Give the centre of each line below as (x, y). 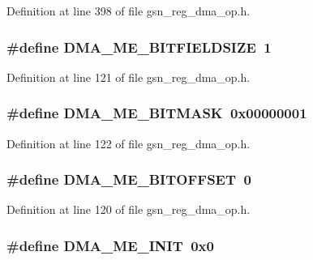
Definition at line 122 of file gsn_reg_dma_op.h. (129, 143)
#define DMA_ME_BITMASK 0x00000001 (157, 113)
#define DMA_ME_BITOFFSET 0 (129, 179)
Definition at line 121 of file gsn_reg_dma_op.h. (129, 77)
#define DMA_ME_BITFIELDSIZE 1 (139, 47)
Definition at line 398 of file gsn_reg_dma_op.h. (129, 11)
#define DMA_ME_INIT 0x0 (110, 245)
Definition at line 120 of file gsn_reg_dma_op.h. (129, 209)
